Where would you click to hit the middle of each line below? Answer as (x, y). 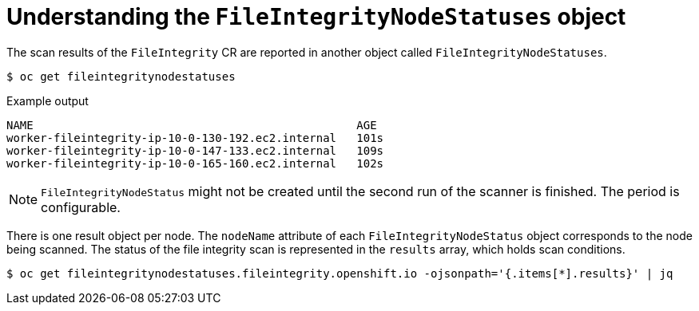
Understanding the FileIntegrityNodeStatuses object (316, 17)
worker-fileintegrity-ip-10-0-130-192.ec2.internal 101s (195, 138)
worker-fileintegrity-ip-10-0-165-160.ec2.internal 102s (195, 163)
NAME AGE (192, 125)
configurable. (81, 207)
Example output (48, 100)
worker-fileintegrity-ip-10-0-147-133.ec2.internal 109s (195, 150)
